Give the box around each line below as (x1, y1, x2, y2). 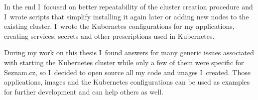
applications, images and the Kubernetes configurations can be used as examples (4, 77, 250, 87)
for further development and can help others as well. (4, 86, 163, 97)
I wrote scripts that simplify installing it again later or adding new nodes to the (4, 11, 249, 21)
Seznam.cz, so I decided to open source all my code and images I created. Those (4, 67, 251, 77)
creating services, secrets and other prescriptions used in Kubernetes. (4, 30, 215, 41)
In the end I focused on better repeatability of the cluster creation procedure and (4, 1, 253, 11)
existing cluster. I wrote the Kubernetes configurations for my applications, (4, 21, 235, 31)
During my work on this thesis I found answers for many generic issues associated (4, 47, 255, 58)
